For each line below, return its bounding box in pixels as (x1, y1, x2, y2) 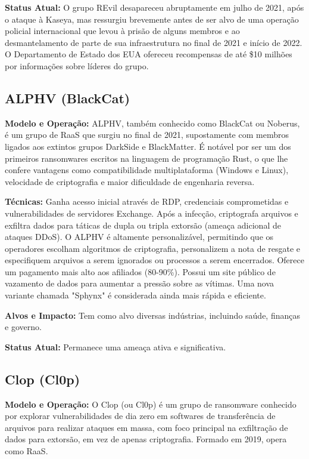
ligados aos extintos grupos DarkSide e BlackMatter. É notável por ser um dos (5, 140, 291, 152)
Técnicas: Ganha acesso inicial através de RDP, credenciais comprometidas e (5, 195, 289, 208)
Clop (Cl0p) (5, 369, 80, 388)
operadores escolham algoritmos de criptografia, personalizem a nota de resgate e (5, 242, 301, 254)
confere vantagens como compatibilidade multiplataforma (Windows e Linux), (5, 164, 289, 176)
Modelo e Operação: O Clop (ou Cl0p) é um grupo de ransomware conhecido (5, 398, 296, 410)
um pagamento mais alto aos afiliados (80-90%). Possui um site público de (5, 265, 276, 278)
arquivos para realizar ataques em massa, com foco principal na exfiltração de (5, 421, 288, 433)
